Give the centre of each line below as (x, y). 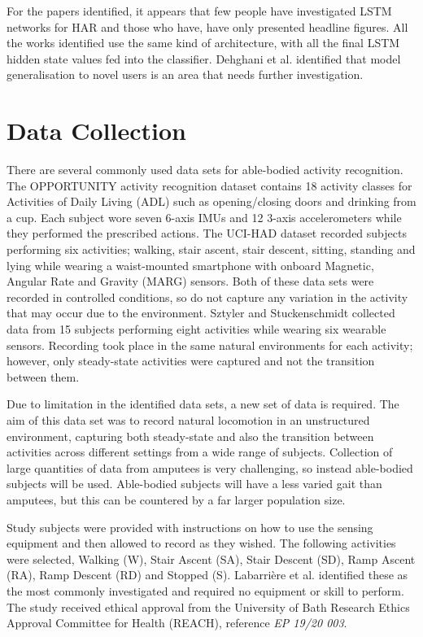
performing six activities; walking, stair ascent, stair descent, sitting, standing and (211, 249)
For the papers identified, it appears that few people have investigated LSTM (199, 11)
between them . (43, 376)
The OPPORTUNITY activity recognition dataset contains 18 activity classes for (209, 185)
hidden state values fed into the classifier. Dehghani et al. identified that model (204, 58)
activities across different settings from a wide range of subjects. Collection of (200, 452)
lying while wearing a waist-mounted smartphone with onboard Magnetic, (190, 265)
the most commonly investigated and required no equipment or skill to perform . (205, 590)
